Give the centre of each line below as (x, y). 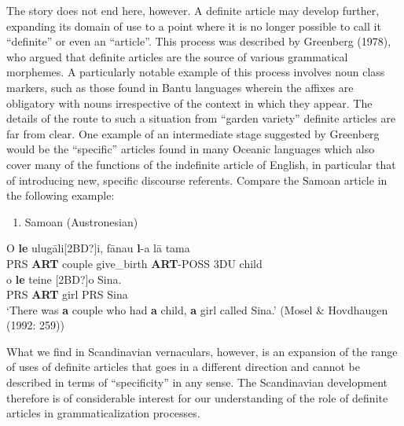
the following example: (61, 195)
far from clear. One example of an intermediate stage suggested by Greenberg (193, 133)
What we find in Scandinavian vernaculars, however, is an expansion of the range (202, 351)
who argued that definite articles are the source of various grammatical (177, 56)
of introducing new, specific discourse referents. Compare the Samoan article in (197, 180)
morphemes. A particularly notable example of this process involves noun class (196, 72)
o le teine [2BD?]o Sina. (64, 279)
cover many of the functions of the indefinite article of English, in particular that (201, 164)
